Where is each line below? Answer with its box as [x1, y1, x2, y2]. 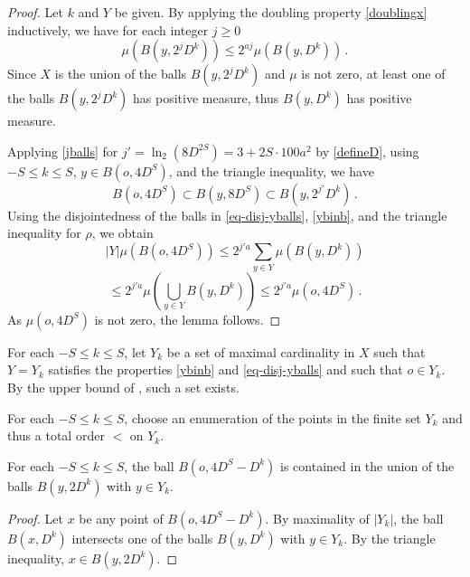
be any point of [79, 508, 164, 527]
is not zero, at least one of [301, 64, 446, 83]
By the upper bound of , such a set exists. [7, 377, 240, 396]
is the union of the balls [54, 64, 187, 83]
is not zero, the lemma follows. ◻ [94, 309, 281, 328]
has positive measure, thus [133, 89, 279, 108]
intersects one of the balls [71, 528, 213, 547]
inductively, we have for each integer [7, 20, 209, 39]
